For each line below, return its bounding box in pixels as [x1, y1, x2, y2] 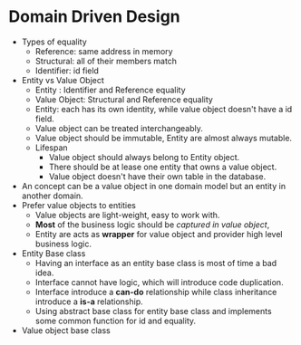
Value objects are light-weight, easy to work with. [34, 209, 220, 220]
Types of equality [21, 36, 87, 47]
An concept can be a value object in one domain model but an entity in [21, 180, 286, 191]
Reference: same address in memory [34, 45, 173, 56]
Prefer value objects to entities [21, 199, 137, 210]
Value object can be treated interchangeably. [34, 122, 203, 133]
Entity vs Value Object [21, 74, 105, 85]
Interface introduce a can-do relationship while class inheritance [34, 286, 277, 297]
